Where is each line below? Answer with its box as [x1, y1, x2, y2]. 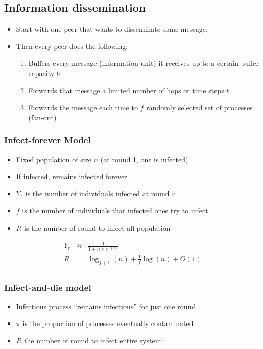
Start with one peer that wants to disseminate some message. [16, 23, 208, 34]
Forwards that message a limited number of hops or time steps [28, 85, 224, 95]
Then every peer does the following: [16, 40, 128, 51]
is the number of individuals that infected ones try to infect [22, 205, 208, 216]
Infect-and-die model [4, 281, 91, 293]
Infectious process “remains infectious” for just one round [16, 301, 196, 311]
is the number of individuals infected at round [25, 188, 170, 198]
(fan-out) [28, 112, 57, 122]
